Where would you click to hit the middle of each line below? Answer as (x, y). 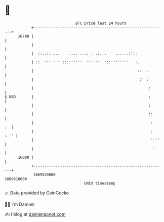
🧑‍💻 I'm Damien (20, 204)
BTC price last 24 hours (101, 23)
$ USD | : (78, 97)
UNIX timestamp (100, 183)
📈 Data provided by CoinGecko (37, 193)
